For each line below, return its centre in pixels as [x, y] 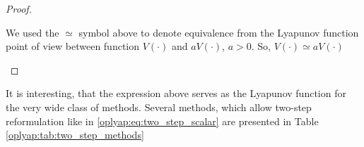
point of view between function [73, 46]
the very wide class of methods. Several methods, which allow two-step [159, 107]
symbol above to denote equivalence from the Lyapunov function [219, 32]
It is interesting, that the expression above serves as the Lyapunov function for [176, 93]
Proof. [19, 8]
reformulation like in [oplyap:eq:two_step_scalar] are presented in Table [162, 121]
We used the [33, 32]
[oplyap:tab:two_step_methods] [75, 135]
